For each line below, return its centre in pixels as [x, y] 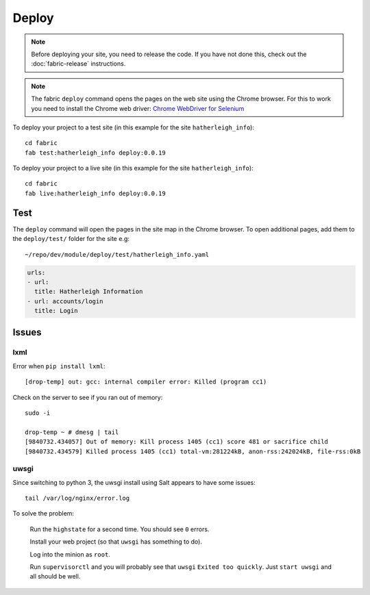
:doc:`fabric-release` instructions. [78, 64]
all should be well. [55, 577]
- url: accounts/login [65, 301]
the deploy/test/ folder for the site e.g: [71, 239]
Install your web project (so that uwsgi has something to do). [116, 542]
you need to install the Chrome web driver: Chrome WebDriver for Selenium [138, 108]
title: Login [56, 311]
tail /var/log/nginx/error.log [77, 498]
